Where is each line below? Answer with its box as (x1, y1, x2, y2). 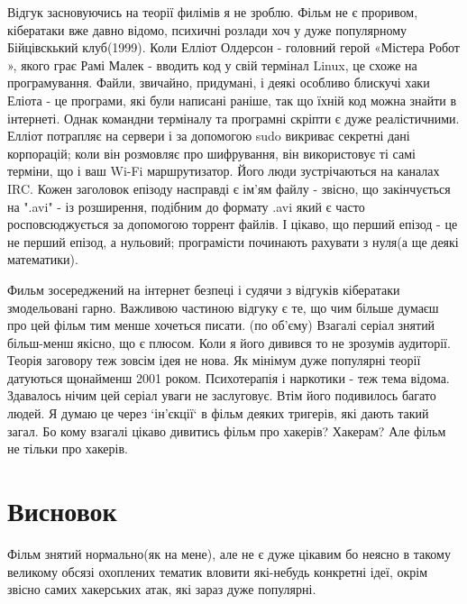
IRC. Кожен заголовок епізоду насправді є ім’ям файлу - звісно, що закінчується (7, 178, 451, 197)
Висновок (7, 492, 117, 529)
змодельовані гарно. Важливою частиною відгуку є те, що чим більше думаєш (7, 297, 439, 316)
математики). (7, 250, 78, 269)
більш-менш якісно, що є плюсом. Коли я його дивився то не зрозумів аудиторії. (7, 333, 451, 352)
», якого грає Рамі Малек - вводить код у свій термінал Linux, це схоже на (7, 55, 417, 74)
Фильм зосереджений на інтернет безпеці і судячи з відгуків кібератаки (7, 279, 400, 298)
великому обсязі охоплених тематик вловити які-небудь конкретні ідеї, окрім (7, 562, 428, 581)
